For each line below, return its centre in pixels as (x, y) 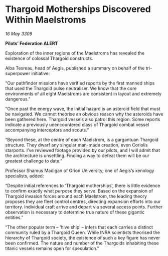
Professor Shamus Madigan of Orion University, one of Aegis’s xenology (80, 170)
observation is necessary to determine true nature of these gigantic (75, 212)
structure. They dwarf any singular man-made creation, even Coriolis (76, 145)
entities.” (14, 217)
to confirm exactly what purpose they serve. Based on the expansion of (79, 190)
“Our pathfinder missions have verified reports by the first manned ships (80, 83)
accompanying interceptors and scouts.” (47, 130)
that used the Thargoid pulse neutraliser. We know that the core (71, 88)
